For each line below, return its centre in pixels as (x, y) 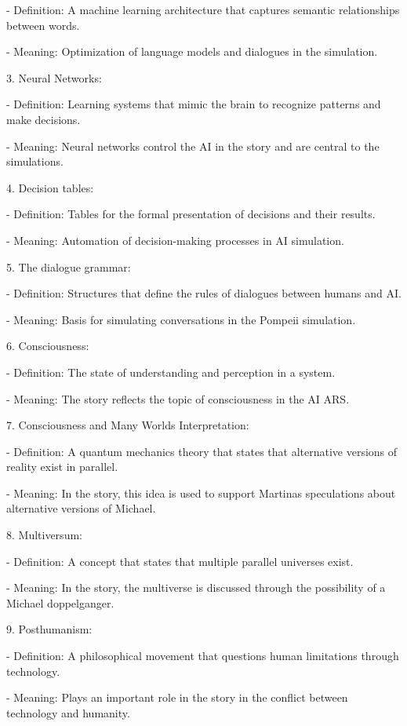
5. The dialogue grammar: (69, 266)
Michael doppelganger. (60, 602)
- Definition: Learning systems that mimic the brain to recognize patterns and (194, 104)
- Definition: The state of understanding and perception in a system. (171, 372)
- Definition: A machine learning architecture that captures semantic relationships (203, 9)
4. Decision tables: (50, 187)
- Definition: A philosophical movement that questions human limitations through (203, 656)
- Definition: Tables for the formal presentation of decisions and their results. (191, 214)
